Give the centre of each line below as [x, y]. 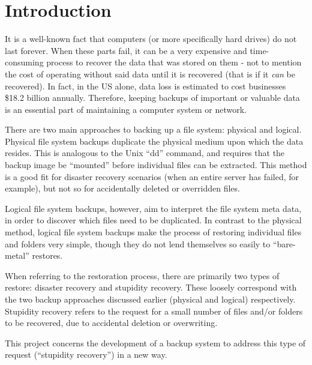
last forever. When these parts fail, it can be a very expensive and [126, 50]
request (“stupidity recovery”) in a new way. [86, 354]
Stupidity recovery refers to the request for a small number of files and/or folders [154, 311]
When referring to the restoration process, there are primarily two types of [142, 275]
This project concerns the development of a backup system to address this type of [155, 342]
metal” [17, 255]
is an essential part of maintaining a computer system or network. [126, 109]
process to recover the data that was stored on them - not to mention [174, 62]
